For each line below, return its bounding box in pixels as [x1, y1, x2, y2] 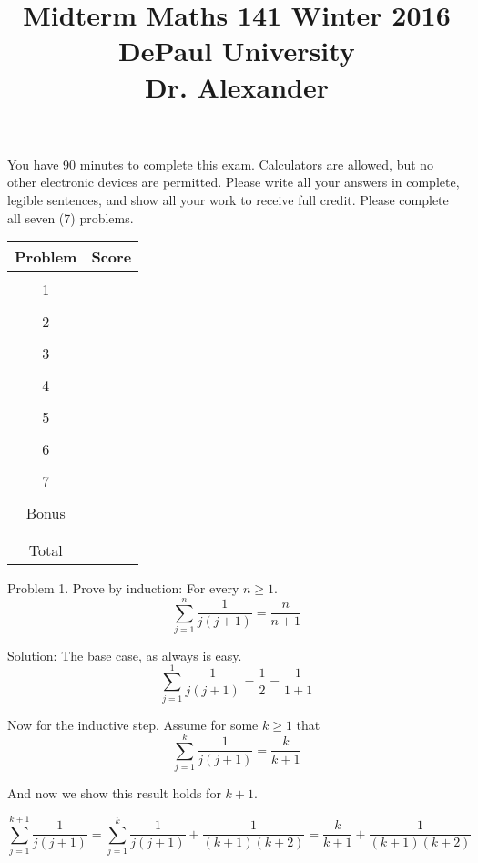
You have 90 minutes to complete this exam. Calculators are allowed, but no [7, 154, 434, 173]
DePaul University [118, 32, 355, 69]
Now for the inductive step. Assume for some [7, 714, 259, 734]
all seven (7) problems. [7, 208, 134, 227]
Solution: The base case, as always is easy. [7, 645, 242, 664]
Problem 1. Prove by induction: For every [7, 579, 239, 598]
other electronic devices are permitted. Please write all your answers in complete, [7, 172, 460, 191]
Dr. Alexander [144, 67, 330, 105]
